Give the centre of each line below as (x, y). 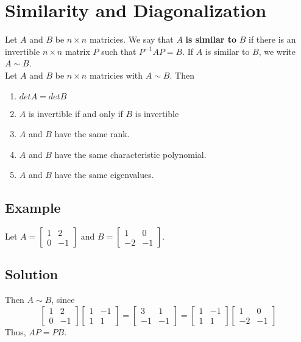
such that (119, 51)
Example (33, 208)
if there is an (272, 39)
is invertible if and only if (76, 113)
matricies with (116, 75)
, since (63, 300)
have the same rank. (92, 134)
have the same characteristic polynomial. (130, 154)
